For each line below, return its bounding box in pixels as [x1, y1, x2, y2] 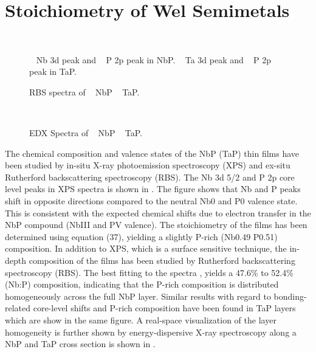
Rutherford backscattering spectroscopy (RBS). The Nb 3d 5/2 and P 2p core [5, 170, 295, 183]
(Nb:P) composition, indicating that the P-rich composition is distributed [5, 278, 279, 291]
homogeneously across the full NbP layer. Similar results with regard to [5, 289, 271, 302]
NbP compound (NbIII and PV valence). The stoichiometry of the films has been [5, 218, 307, 231]
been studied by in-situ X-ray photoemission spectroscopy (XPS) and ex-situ [5, 159, 290, 171]
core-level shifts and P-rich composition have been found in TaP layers [33, 302, 296, 314]
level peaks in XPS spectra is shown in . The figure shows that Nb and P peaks [5, 182, 301, 195]
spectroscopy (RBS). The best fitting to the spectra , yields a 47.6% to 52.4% [5, 266, 294, 278]
